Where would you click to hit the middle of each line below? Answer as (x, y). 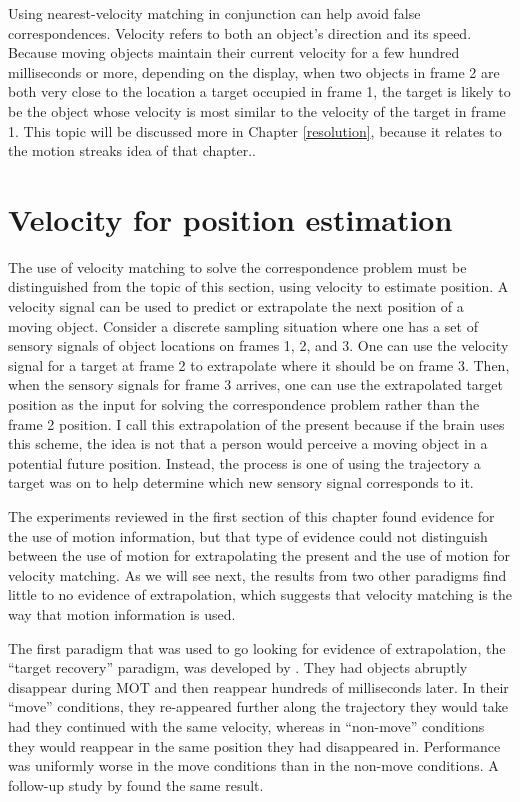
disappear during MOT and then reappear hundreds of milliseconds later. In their (258, 686)
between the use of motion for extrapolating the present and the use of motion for (259, 555)
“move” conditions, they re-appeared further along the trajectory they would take (258, 706)
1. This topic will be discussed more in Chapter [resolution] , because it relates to (255, 130)
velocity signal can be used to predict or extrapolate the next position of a (236, 306)
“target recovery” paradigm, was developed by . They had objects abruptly (238, 667)
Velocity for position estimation (230, 218)
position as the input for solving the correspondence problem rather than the (244, 404)
